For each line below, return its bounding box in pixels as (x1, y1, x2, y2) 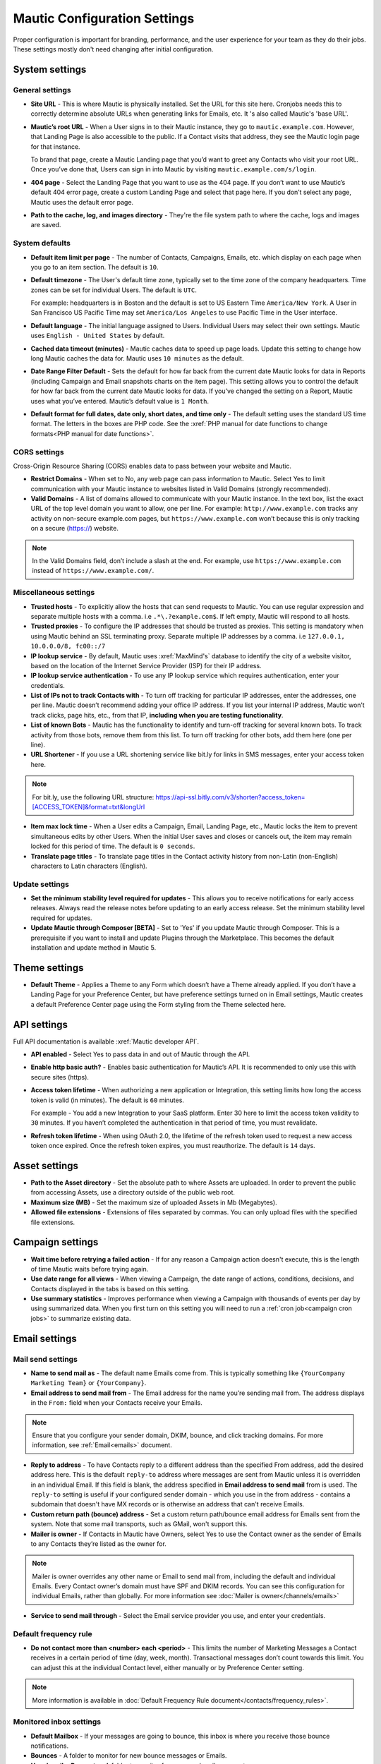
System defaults (13, 238, 71, 248)
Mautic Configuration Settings (13, 11, 195, 26)
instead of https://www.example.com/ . (32, 567, 155, 575)
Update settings (13, 879, 70, 889)
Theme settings (13, 962, 84, 974)
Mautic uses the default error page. (30, 198, 134, 206)
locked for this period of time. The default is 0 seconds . (30, 842, 195, 850)
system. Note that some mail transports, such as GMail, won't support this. (30, 1520, 248, 1528)
